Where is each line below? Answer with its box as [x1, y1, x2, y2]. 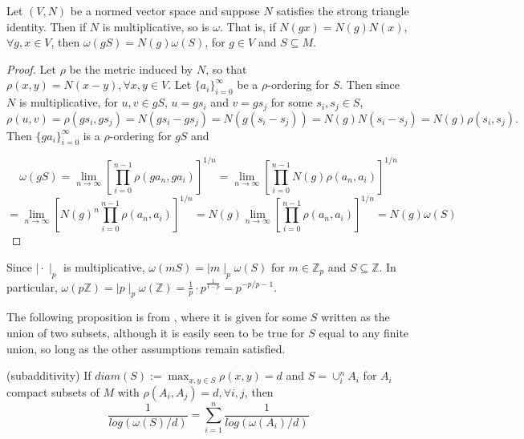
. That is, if [219, 18, 276, 34]
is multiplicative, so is [102, 18, 209, 34]
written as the [321, 308, 390, 325]
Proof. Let [6, 60, 56, 77]
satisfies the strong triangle [276, 2, 409, 18]
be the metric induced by [69, 60, 193, 77]
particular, [6, 278, 58, 295]
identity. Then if [6, 18, 87, 34]
